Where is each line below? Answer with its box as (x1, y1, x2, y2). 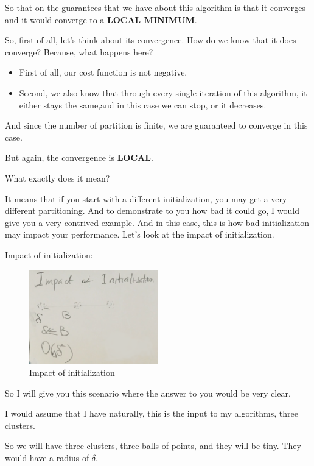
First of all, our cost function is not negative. (19, 66, 187, 79)
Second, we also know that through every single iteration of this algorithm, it (19, 86, 307, 99)
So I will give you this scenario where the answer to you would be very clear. (5, 386, 291, 399)
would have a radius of (5, 451, 89, 464)
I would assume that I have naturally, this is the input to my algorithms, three (5, 407, 298, 420)
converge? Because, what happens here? (5, 45, 153, 58)
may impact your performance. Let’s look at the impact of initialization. (5, 228, 274, 241)
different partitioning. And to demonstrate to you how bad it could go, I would (5, 204, 300, 217)
